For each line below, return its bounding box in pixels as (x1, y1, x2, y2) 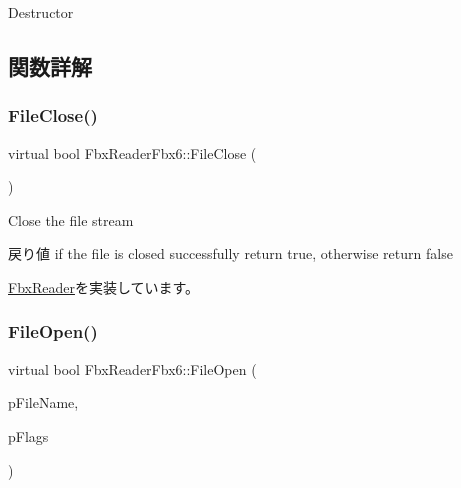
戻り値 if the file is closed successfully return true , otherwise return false (8, 243, 453, 264)
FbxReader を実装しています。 (8, 276, 200, 297)
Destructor (8, 2, 74, 22)
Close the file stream (8, 209, 134, 230)
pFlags (8, 425, 49, 446)
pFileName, (8, 392, 79, 413)
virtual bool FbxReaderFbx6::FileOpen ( (8, 358, 257, 379)
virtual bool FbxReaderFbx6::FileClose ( (8, 142, 257, 163)
